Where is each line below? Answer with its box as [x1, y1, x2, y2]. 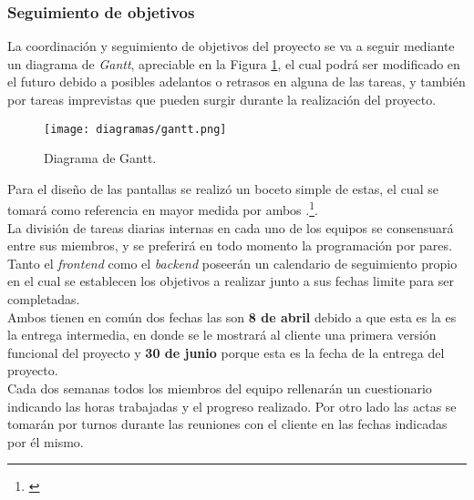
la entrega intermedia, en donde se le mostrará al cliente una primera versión [7, 325, 437, 344]
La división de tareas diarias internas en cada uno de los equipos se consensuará [7, 218, 454, 237]
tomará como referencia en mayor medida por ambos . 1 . [7, 198, 318, 219]
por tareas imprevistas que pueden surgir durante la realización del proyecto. [7, 90, 437, 108]
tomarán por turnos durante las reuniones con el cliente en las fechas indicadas [7, 414, 448, 434]
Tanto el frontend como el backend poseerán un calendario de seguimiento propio [7, 253, 458, 272]
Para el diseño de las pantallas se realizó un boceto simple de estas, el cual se [7, 179, 438, 198]
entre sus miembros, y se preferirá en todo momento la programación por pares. [7, 236, 452, 255]
